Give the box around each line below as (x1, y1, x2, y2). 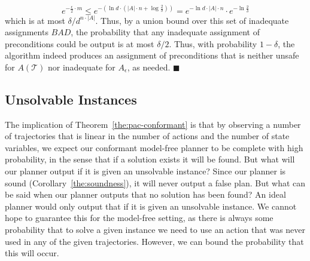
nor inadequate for (47, 60, 116, 73)
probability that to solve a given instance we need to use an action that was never (5, 223, 306, 236)
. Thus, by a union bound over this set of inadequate (95, 14, 289, 26)
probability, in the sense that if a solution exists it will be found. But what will (5, 153, 295, 165)
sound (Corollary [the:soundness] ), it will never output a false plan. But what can (5, 176, 306, 189)
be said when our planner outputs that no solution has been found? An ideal (5, 188, 286, 201)
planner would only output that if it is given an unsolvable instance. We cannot (5, 199, 297, 212)
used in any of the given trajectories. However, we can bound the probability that (5, 235, 304, 247)
